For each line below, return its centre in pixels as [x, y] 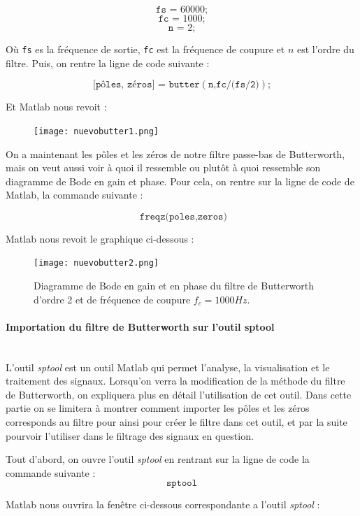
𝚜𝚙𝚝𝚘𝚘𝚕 [182, 483]
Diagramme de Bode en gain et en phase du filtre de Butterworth [174, 286]
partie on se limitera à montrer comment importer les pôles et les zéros [158, 408]
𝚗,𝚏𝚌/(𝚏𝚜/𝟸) [233, 85]
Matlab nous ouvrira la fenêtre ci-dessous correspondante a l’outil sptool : [163, 504]
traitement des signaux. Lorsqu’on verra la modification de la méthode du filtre [175, 381]
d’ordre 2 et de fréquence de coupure [112, 299]
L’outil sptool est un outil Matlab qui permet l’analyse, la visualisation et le [168, 367]
